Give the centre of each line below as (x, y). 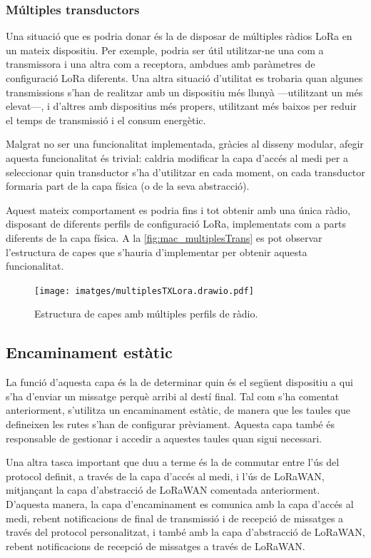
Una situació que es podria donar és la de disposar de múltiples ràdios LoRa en (179, 36)
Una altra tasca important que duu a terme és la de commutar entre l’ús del (173, 462)
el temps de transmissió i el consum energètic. (106, 120)
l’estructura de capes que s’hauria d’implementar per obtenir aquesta (157, 252)
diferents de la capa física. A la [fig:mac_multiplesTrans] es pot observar (164, 237)
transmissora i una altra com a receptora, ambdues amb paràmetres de (161, 64)
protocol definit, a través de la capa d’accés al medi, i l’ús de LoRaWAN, (165, 476)
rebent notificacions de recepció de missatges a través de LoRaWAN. (156, 546)
